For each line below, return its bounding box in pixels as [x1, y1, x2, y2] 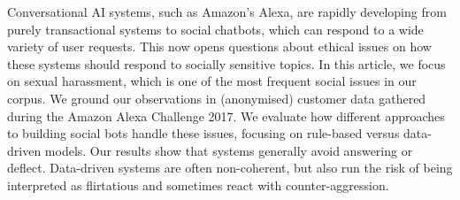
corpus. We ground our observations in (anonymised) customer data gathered [7, 88, 426, 107]
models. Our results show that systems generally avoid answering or [44, 141, 413, 159]
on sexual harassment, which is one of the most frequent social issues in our [7, 72, 417, 90]
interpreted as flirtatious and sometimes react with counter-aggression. [7, 175, 389, 194]
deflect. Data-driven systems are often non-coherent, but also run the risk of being [7, 158, 453, 177]
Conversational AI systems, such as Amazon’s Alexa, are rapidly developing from [7, 3, 447, 20]
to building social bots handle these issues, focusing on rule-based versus [7, 124, 400, 142]
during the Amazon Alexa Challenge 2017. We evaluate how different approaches [7, 106, 445, 125]
